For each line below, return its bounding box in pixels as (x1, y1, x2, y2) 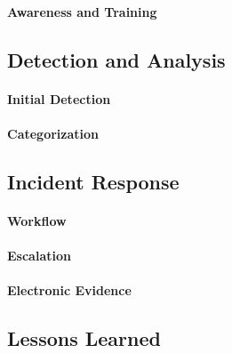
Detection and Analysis (7, 45, 226, 73)
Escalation (7, 245, 71, 264)
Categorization (7, 124, 99, 142)
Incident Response (7, 167, 180, 195)
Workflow (7, 211, 67, 229)
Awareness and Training (7, 2, 157, 20)
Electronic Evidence (7, 281, 132, 300)
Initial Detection (7, 89, 111, 108)
